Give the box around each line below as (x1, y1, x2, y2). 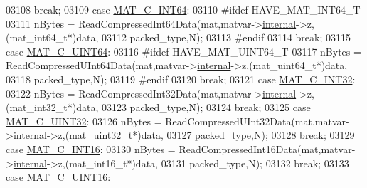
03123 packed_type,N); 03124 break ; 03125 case (101, 100, 311, 115)
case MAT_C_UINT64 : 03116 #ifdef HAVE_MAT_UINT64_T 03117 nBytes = (6, 43, 361, 58)
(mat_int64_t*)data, (6, 30, 99, 45)
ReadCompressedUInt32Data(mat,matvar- (165, 113, 349, 128)
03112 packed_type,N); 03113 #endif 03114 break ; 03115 (101, 30, 351, 45)
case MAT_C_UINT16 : (6, 169, 111, 184)
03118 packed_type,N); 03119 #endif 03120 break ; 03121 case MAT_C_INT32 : (6, 71, 356, 86)
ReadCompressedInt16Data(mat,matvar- (179, 141, 356, 156)
